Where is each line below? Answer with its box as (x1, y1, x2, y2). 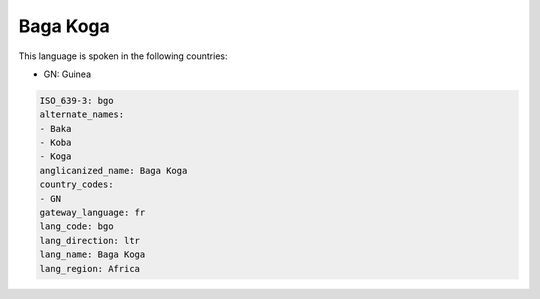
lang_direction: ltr (39, 235, 140, 246)
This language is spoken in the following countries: (18, 50, 228, 62)
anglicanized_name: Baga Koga (39, 165, 188, 176)
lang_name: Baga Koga (39, 249, 146, 260)
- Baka (39, 123, 72, 134)
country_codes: (39, 179, 114, 190)
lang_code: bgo (39, 221, 114, 232)
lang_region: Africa (39, 263, 140, 274)
